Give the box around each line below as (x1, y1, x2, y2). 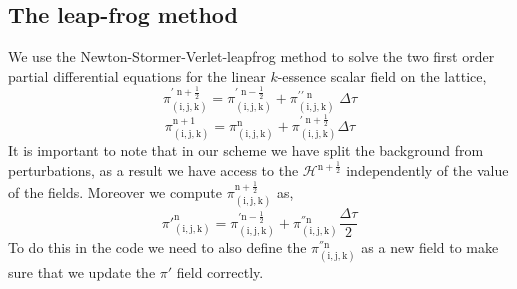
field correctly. (176, 262, 264, 283)
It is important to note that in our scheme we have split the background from (8, 140, 484, 161)
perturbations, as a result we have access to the (8, 160, 299, 181)
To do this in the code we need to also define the (8, 237, 307, 258)
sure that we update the (8, 262, 156, 283)
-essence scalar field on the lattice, (277, 65, 487, 86)
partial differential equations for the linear (8, 65, 266, 86)
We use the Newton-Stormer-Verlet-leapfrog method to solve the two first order (8, 46, 495, 67)
